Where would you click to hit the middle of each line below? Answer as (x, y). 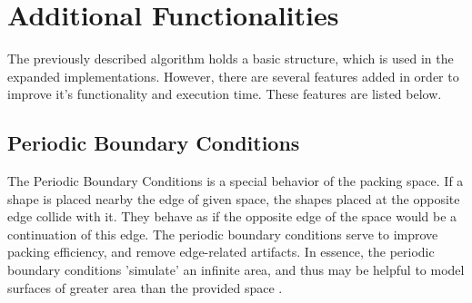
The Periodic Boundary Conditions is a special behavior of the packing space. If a (236, 181)
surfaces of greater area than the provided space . (145, 287)
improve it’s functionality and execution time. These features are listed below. (225, 94)
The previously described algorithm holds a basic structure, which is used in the (231, 59)
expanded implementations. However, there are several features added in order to (233, 76)
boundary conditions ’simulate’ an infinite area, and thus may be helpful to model (236, 270)
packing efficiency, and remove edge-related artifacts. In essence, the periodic (221, 252)
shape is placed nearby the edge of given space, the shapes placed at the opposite (234, 198)
